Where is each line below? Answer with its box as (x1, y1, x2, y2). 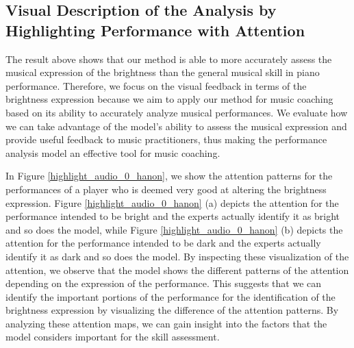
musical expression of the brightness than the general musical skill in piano (5, 65, 320, 79)
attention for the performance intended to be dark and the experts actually (5, 236, 321, 250)
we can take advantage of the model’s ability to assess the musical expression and (5, 119, 347, 133)
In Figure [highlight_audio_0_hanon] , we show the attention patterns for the (5, 169, 333, 183)
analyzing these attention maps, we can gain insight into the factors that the (5, 316, 327, 330)
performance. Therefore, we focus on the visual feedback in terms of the (5, 78, 307, 92)
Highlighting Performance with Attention (5, 19, 305, 40)
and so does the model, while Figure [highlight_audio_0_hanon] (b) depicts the (5, 222, 343, 236)
